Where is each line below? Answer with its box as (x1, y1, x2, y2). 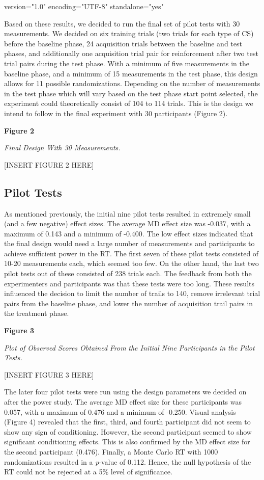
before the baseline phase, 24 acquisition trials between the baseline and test (4, 38, 242, 48)
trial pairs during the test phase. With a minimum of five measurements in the (4, 58, 249, 68)
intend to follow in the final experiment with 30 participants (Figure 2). (4, 108, 228, 118)
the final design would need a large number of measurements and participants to (4, 238, 255, 249)
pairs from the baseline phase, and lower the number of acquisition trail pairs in (4, 298, 253, 308)
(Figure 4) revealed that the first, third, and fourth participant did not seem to (4, 416, 251, 427)
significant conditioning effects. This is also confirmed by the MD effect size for (4, 436, 250, 447)
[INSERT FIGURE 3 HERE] (4, 369, 94, 380)
